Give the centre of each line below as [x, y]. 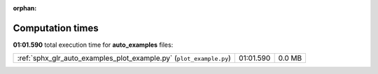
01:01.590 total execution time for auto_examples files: [93, 45]
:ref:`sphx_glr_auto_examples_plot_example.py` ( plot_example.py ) [124, 58]
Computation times [56, 28]
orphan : [25, 8]
